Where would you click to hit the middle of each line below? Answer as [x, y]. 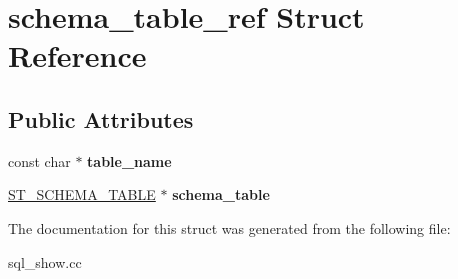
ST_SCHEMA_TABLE [82, 194]
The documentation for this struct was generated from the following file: [229, 227]
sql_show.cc [45, 261]
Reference [77, 55]
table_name [129, 160]
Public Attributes [101, 118]
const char [39, 160]
